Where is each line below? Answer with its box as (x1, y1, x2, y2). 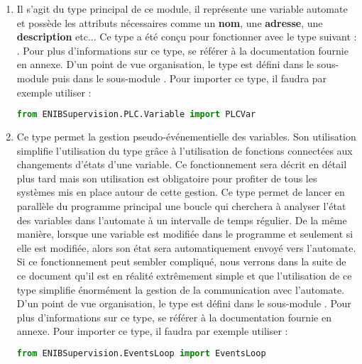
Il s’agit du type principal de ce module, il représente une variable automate (16, 1, 348, 16)
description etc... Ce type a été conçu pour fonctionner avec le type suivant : (16, 29, 357, 44)
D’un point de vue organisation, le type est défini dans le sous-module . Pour (16, 296, 351, 311)
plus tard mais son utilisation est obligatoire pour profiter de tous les (16, 170, 317, 185)
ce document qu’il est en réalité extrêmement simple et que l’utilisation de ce (16, 268, 352, 282)
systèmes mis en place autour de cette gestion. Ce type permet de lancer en (16, 184, 345, 199)
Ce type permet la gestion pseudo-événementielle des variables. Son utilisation (16, 129, 356, 144)
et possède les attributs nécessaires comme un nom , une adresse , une (16, 15, 323, 30)
